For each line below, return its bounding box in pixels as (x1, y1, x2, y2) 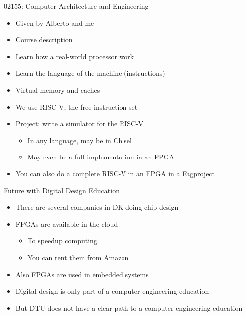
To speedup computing (27, 235, 97, 246)
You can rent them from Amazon (27, 252, 129, 262)
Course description (15, 34, 73, 45)
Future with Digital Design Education (4, 185, 120, 195)
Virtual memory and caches (15, 84, 100, 95)
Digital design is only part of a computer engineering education (15, 286, 209, 296)
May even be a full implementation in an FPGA (27, 152, 175, 162)
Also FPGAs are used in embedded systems (15, 269, 149, 279)
